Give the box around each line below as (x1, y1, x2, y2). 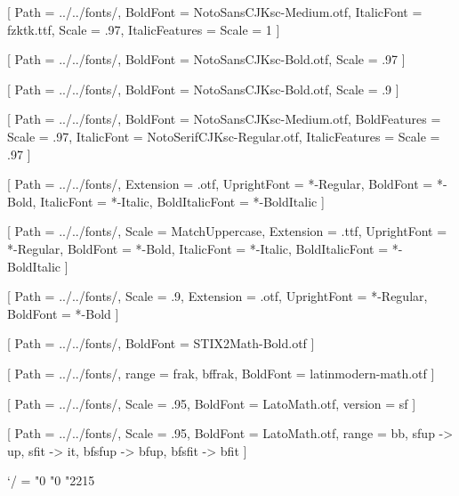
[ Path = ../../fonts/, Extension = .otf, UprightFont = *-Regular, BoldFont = (7, 175, 433, 193)
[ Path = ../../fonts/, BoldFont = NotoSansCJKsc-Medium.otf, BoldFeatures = (7, 110, 441, 128)
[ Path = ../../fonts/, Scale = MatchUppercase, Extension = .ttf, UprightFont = (7, 222, 447, 240)
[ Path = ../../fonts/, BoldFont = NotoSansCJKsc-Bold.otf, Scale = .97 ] (7, 50, 406, 69)
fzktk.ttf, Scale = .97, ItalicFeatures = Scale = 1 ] (7, 20, 280, 38)
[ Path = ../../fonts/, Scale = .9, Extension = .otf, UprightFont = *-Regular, (7, 287, 428, 305)
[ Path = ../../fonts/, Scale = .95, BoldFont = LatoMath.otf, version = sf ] (7, 394, 416, 412)
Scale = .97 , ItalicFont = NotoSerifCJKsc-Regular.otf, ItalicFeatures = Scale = (7, 126, 440, 145)
